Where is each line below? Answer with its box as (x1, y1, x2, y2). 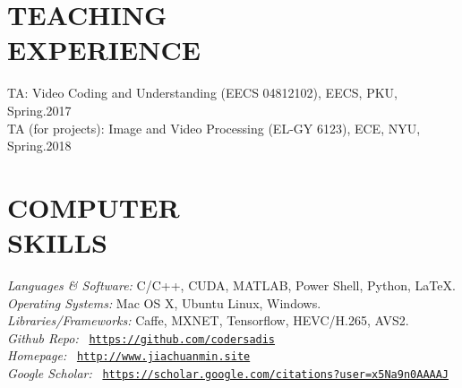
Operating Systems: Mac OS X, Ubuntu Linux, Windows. (7, 293, 321, 312)
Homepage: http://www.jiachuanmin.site (7, 346, 251, 365)
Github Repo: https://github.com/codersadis (7, 328, 276, 347)
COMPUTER (7, 188, 180, 225)
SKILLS (7, 224, 107, 261)
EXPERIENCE (7, 31, 201, 68)
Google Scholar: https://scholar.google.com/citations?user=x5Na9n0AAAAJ (7, 364, 449, 383)
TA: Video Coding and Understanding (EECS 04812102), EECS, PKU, (7, 83, 398, 102)
